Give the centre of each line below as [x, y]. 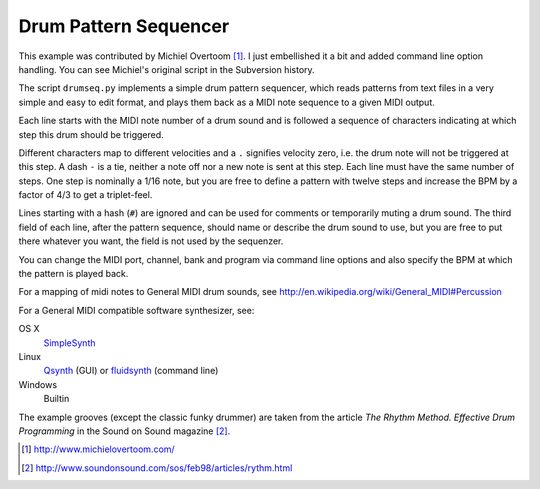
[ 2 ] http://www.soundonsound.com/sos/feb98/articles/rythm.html [157, 467]
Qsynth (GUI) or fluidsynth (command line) [131, 371]
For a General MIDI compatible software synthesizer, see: [136, 310]
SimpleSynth [69, 342]
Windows [38, 384]
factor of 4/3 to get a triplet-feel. [85, 195]
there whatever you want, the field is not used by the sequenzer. [151, 241]
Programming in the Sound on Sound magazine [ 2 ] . [124, 431]
